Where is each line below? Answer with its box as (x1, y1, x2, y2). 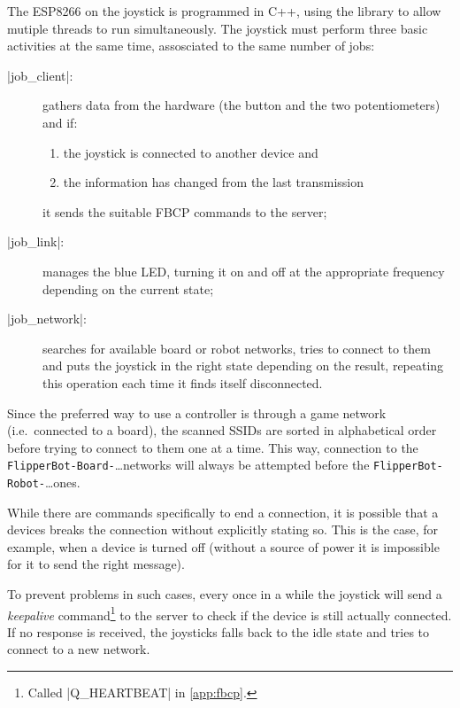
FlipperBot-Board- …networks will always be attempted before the (7, 455, 370, 474)
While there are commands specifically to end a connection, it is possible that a (7, 502, 439, 521)
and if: (42, 113, 78, 131)
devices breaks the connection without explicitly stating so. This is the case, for (7, 520, 439, 539)
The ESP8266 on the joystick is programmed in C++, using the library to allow (7, 2, 441, 19)
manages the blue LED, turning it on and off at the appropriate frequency (42, 261, 445, 280)
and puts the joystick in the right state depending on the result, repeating (42, 356, 444, 375)
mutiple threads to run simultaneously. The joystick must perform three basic (7, 19, 428, 37)
